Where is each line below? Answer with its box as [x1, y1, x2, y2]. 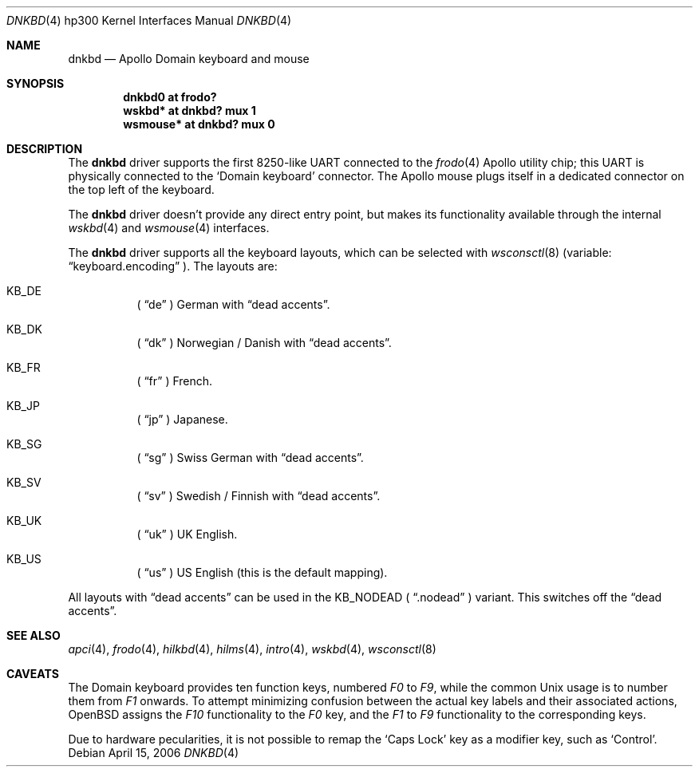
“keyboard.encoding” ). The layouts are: [68, 259, 278, 273]
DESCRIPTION [6, 142, 83, 156]
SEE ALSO [6, 629, 61, 642]
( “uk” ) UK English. [136, 527, 238, 541]
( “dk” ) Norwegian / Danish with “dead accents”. [136, 336, 392, 349]
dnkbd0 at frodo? [123, 90, 217, 104]
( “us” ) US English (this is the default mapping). [136, 566, 388, 579]
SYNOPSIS [6, 77, 65, 90]
